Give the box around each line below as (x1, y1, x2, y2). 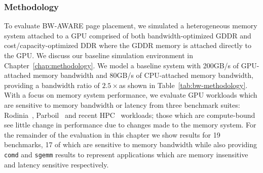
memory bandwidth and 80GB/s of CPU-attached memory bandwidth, (33, 70, 253, 80)
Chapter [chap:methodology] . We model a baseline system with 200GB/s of (4, 60, 239, 70)
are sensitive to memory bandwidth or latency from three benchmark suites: (4, 99, 240, 110)
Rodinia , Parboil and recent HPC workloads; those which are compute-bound (4, 109, 255, 120)
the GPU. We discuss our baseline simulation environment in (4, 50, 193, 60)
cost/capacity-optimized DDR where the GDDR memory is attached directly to (4, 40, 251, 51)
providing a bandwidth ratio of (4, 79, 100, 90)
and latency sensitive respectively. (4, 159, 109, 169)
